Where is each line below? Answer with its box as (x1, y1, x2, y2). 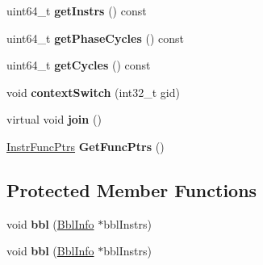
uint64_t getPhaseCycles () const (6, 29, 184, 46)
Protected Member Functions (6, 177, 257, 202)
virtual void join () (6, 111, 102, 128)
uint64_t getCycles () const (6, 57, 151, 74)
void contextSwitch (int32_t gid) (6, 83, 180, 100)
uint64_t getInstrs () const (6, 2, 147, 19)
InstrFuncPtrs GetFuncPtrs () (6, 137, 165, 154)
